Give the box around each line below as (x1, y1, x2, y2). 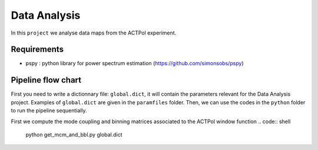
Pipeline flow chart (11, 75, 82, 85)
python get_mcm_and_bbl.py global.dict (25, 131, 123, 138)
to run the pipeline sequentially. (11, 107, 88, 114)
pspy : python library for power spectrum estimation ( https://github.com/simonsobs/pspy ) (25, 60, 244, 67)
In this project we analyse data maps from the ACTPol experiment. (11, 29, 177, 36)
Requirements (11, 45, 64, 54)
